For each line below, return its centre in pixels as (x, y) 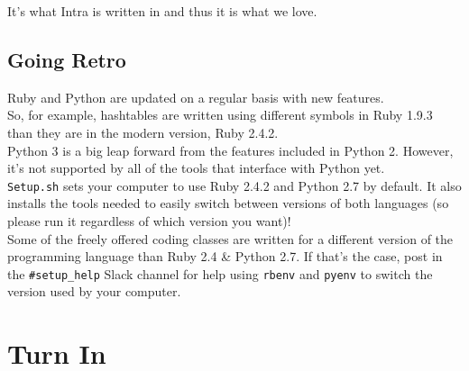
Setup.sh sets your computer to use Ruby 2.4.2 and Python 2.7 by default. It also (234, 185)
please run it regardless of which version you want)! (149, 221)
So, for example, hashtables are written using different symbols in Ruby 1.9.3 (220, 115)
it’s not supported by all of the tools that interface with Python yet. (196, 168)
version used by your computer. (94, 291)
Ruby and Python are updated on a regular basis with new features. (196, 97)
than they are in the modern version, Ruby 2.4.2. (143, 132)
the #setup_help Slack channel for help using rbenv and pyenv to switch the (220, 273)
